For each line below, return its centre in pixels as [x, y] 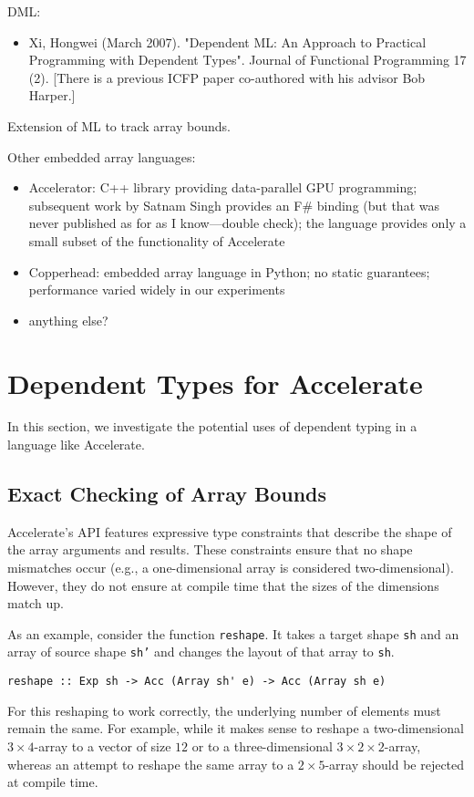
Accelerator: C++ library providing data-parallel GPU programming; [223, 187]
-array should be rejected [395, 764]
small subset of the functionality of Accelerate [157, 240]
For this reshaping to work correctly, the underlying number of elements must [224, 710]
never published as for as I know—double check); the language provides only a [247, 223]
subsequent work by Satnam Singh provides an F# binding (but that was [234, 205]
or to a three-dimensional [262, 745]
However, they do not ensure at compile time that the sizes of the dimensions [223, 585]
